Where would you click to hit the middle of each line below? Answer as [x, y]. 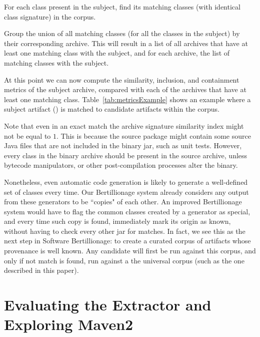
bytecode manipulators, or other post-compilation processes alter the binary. [121, 165]
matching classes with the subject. [56, 62]
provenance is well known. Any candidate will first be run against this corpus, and [130, 251]
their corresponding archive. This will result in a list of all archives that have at [126, 43]
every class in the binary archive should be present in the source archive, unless [126, 155]
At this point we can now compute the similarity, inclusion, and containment [122, 79]
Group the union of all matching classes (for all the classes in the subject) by [122, 33]
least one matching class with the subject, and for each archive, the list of [117, 53]
